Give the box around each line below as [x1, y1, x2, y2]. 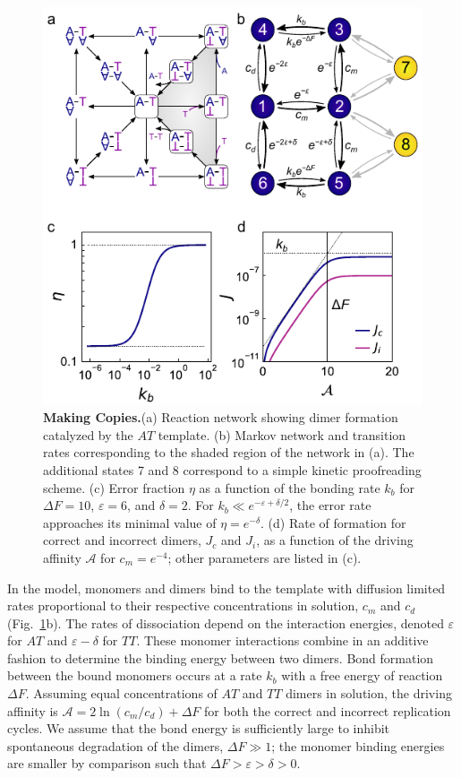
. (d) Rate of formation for [260, 513, 406, 532]
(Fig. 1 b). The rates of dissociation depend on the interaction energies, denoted [7, 613, 444, 632]
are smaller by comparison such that [7, 754, 207, 773]
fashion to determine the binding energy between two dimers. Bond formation [7, 648, 434, 667]
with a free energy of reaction [281, 666, 443, 685]
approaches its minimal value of [43, 513, 217, 532]
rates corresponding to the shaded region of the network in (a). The [43, 443, 414, 462]
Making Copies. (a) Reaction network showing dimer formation [43, 408, 398, 427]
